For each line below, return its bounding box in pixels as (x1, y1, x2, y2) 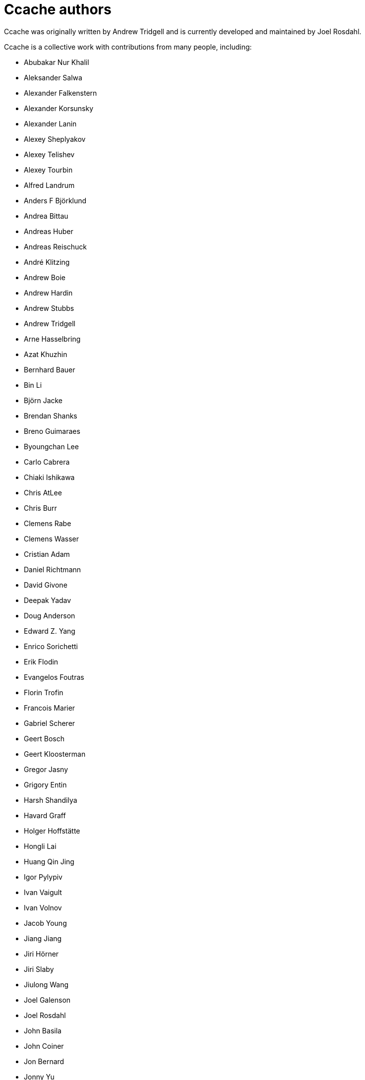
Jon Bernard (24, 1057, 64, 1066)
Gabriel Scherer (24, 719, 75, 727)
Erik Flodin (24, 657, 59, 666)
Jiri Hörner (24, 949, 59, 958)
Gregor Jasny (24, 765, 68, 774)
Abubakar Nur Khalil (24, 58, 89, 66)
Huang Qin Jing (24, 857, 74, 866)
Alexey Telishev (24, 150, 75, 159)
